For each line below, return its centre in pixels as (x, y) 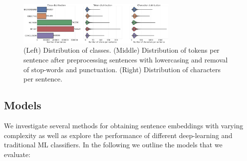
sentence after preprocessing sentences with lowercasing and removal (126, 60)
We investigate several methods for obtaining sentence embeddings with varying (123, 126)
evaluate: (17, 154)
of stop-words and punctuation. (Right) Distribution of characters (122, 69)
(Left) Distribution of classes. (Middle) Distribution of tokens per (122, 50)
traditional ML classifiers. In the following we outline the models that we (113, 145)
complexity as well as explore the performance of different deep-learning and (118, 135)
